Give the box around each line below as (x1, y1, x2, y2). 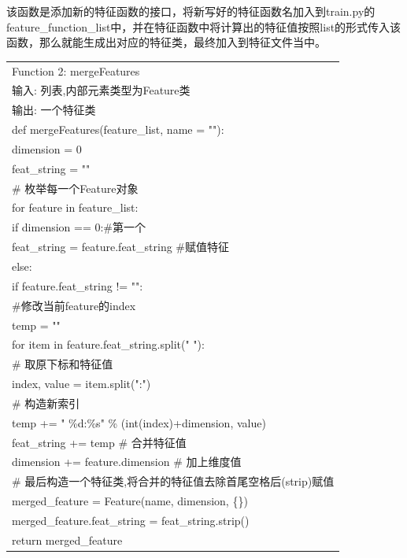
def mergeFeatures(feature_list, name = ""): (12, 121, 224, 138)
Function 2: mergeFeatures (12, 62, 140, 79)
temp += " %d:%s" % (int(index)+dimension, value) (12, 414, 266, 431)
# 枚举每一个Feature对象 (12, 179, 139, 196)
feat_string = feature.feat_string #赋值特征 (12, 238, 230, 255)
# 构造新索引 (12, 394, 80, 411)
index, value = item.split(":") (12, 375, 151, 392)
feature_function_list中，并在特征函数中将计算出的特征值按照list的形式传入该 (6, 18, 401, 35)
